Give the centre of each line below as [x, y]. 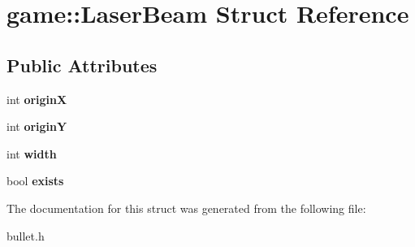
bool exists [35, 181]
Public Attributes [82, 65]
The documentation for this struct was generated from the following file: [186, 208]
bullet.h [26, 235]
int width [32, 153]
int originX [37, 99]
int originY [37, 126]
